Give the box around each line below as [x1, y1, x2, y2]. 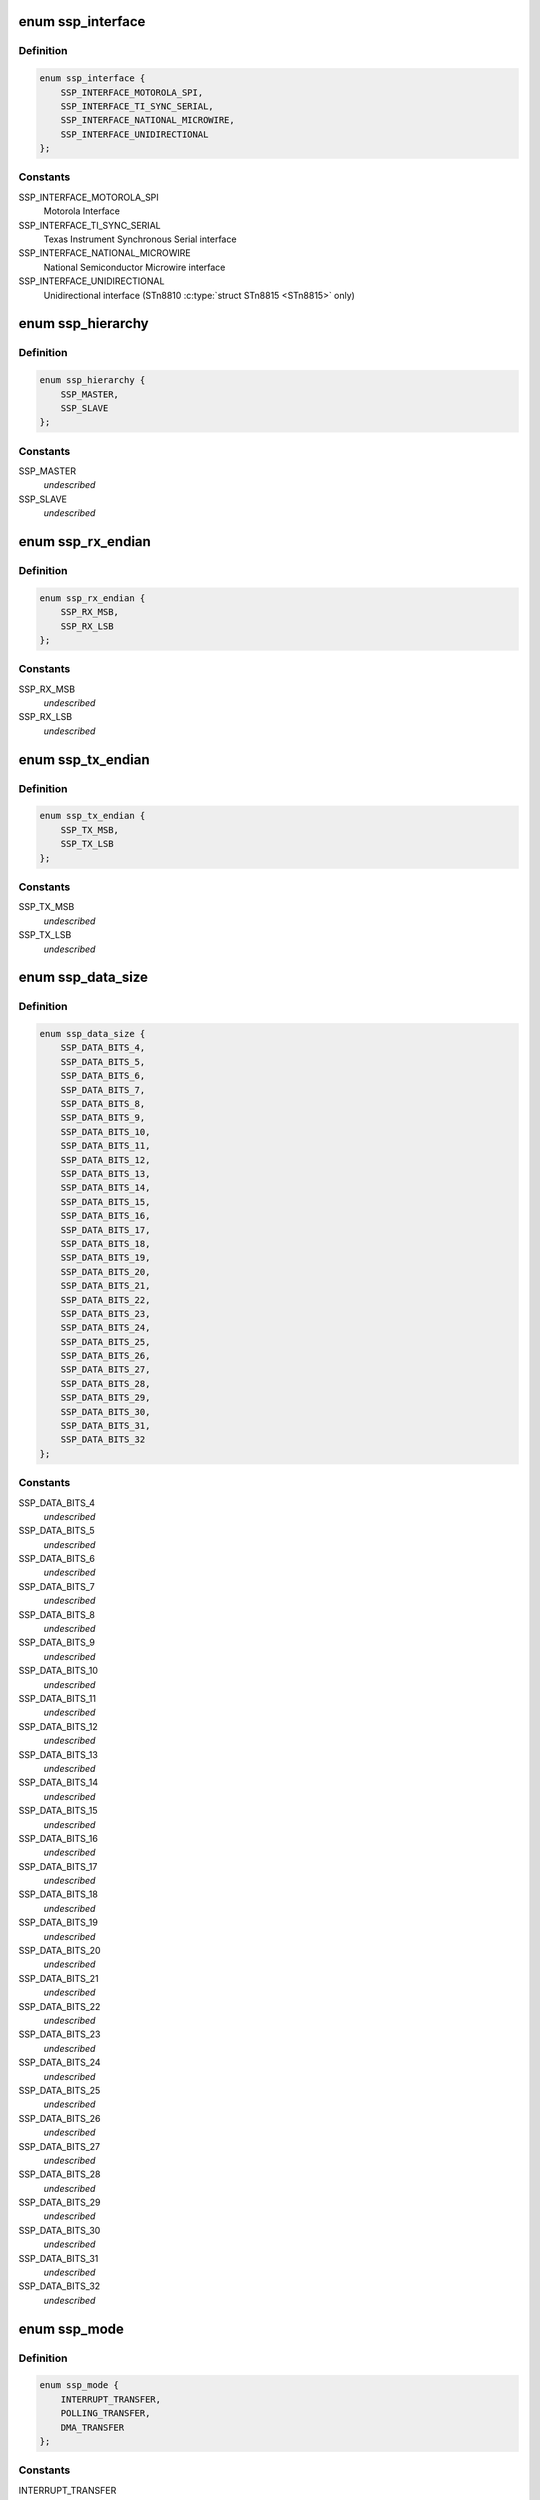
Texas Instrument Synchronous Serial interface [43, 233, 237, 245]
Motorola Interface [43, 205, 120, 217]
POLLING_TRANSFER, [60, 2408, 151, 2419]
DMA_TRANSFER [60, 2421, 125, 2433]
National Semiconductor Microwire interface [43, 261, 226, 273]
